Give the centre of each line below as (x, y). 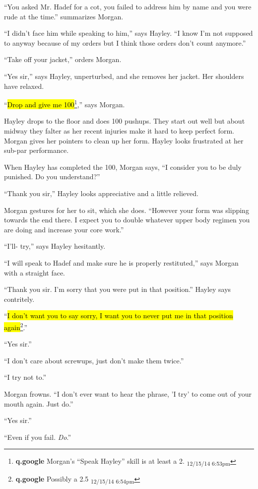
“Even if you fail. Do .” (38, 437)
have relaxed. (24, 86)
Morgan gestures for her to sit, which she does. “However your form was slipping (127, 210)
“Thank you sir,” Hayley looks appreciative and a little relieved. (101, 193)
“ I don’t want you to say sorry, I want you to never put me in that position (119, 315)
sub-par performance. (36, 150)
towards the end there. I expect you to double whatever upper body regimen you (127, 220)
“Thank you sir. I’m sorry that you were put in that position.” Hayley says (118, 289)
